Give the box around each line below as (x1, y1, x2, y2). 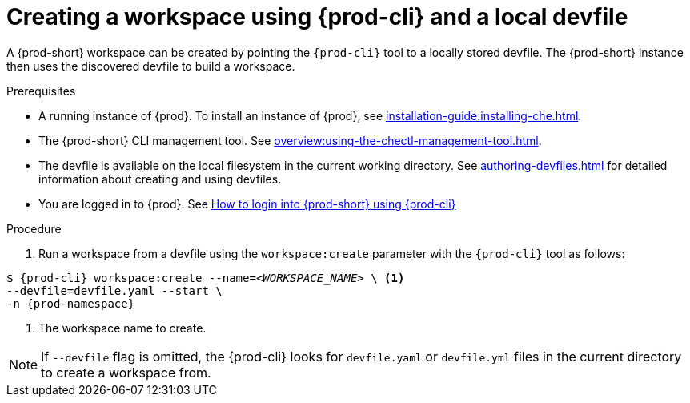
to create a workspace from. (41, 364, 211, 381)
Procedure (6, 221, 62, 236)
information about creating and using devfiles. (38, 171, 282, 186)
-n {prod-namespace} (6, 296, 135, 310)
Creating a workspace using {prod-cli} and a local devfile (6, 3, 628, 30)
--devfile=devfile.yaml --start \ (6, 284, 223, 297)
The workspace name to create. (38, 320, 207, 335)
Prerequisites (6, 83, 76, 98)
